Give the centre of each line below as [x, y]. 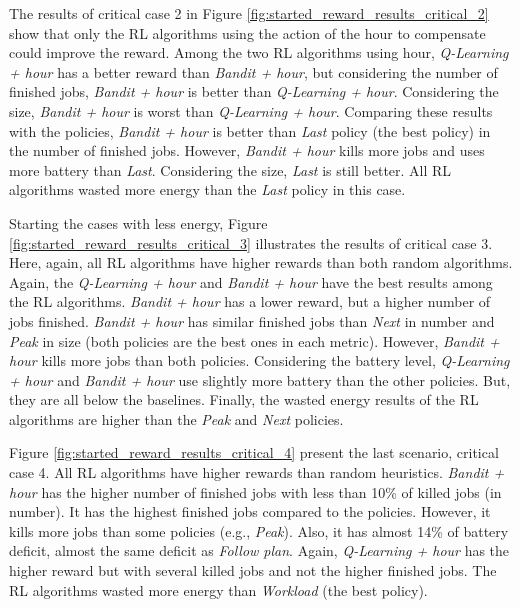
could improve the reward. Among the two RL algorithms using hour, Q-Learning [259, 52]
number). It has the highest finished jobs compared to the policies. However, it [250, 511]
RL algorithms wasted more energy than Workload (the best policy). [218, 589]
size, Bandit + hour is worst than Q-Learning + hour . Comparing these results [251, 110]
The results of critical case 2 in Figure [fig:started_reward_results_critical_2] [249, 13]
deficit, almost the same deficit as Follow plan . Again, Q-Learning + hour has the [259, 550]
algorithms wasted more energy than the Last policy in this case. [207, 189]
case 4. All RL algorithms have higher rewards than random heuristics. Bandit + [257, 472]
